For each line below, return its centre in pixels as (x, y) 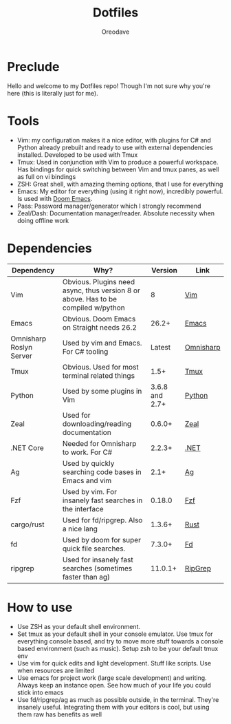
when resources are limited (56, 670)
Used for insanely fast (98, 560)
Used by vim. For (90, 491)
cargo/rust (27, 524)
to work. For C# (87, 452)
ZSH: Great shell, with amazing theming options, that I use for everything (120, 184)
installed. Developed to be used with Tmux (77, 155)
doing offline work (43, 220)
